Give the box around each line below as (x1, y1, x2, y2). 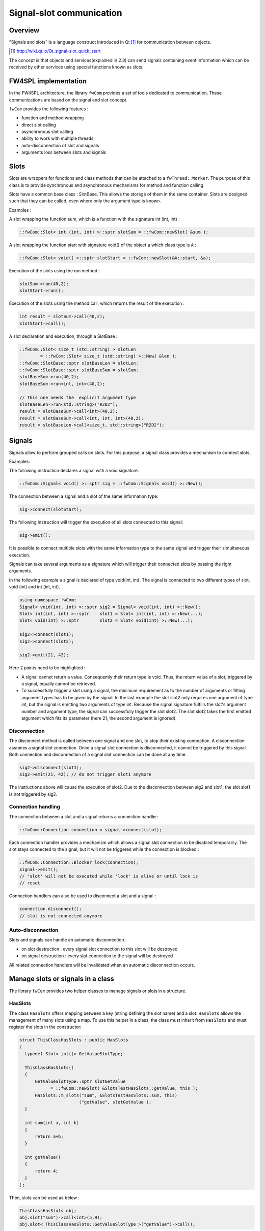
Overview (9, 26, 40, 34)
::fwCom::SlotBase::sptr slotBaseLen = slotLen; (19, 360, 139, 366)
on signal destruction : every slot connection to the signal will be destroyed (21, 953, 173, 959)
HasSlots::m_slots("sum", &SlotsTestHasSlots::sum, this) (35, 1092, 178, 1098)
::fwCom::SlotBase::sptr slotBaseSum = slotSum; (19, 367, 139, 373)
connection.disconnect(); (19, 906, 82, 912)
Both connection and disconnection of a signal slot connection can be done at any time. (9, 751, 186, 757)
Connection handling (9, 803, 60, 810)
